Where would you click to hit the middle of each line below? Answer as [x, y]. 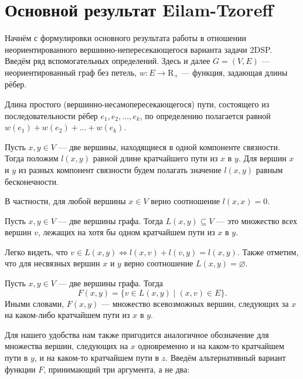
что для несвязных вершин [52, 263]
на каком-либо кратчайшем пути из [67, 315]
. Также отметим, [268, 251]
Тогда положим [32, 158]
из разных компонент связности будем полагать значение [120, 169]
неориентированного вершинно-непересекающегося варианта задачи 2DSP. [139, 49]
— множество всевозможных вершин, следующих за [195, 303]
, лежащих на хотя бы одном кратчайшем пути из [126, 232]
